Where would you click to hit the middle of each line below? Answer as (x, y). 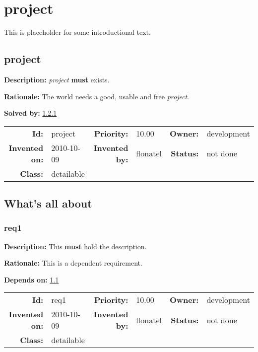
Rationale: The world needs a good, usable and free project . (97, 96)
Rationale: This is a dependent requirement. (73, 263)
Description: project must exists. (57, 79)
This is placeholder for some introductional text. (77, 32)
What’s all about (48, 203)
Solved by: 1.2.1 (31, 113)
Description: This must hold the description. (75, 246)
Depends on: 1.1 (32, 279)
